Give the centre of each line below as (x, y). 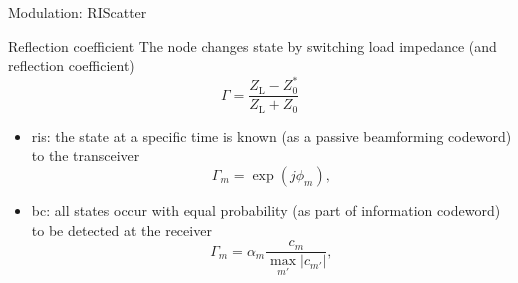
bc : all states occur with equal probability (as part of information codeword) (266, 209)
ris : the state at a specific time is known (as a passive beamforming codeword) (271, 135)
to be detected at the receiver (121, 229)
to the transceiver (85, 155)
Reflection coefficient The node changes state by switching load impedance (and (252, 45)
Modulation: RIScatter (77, 12)
